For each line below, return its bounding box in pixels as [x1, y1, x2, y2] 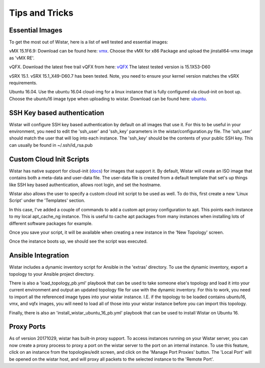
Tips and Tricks [9, 7, 74, 18]
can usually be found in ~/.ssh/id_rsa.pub [9, 142, 93, 148]
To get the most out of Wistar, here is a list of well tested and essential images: [9, 39, 168, 45]
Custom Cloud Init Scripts [9, 155, 89, 163]
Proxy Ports [9, 322, 46, 331]
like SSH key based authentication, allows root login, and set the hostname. [9, 182, 161, 188]
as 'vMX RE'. [9, 55, 34, 61]
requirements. [9, 80, 38, 86]
